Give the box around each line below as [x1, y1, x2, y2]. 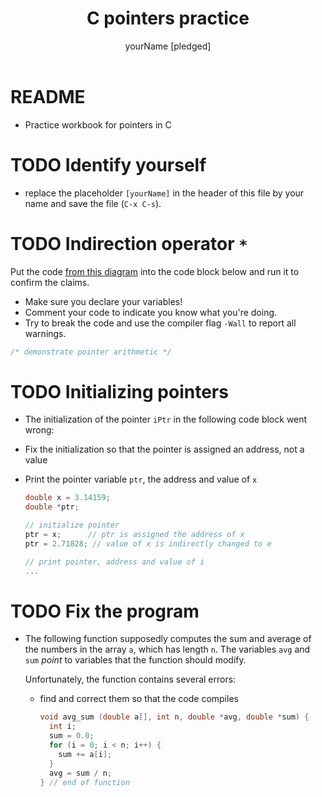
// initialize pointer [24, 520, 120, 531]
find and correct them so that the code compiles [39, 693, 239, 705]
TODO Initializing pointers [10, 380, 229, 403]
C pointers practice [86, 7, 250, 30]
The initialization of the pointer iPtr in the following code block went [24, 413, 308, 426]
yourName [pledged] [124, 40, 212, 52]
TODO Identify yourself [10, 153, 207, 176]
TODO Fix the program [10, 600, 200, 622]
